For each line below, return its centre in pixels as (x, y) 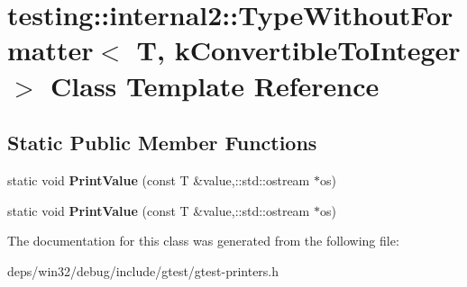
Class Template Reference (215, 85)
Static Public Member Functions (162, 143)
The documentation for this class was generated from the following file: (203, 241)
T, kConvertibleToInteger (298, 50)
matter (50, 50)
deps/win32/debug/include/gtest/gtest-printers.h (143, 270)
